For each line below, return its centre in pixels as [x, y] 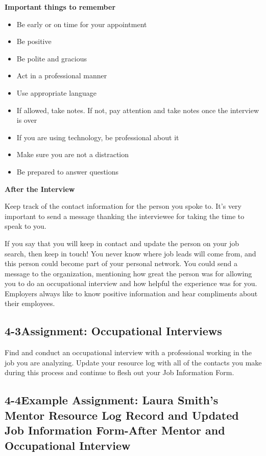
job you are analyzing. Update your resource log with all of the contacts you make [133, 362]
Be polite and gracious [52, 58]
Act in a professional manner [62, 75]
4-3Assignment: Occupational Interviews [113, 331]
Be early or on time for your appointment [82, 24]
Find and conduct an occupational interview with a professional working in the [128, 352]
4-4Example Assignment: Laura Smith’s [112, 400]
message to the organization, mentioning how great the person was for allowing [128, 273]
